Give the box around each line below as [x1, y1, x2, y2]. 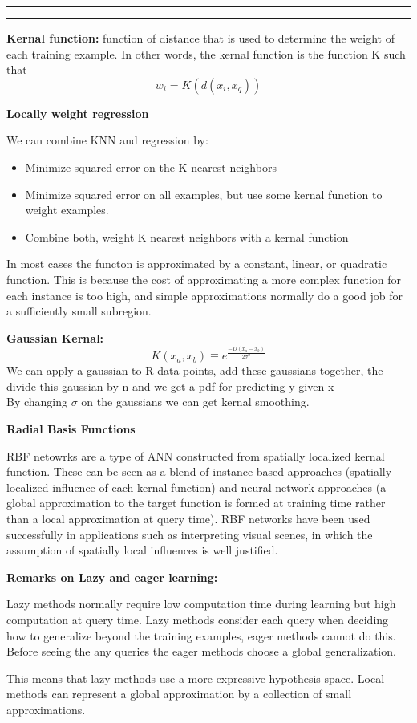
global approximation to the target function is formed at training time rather [6, 494, 386, 511]
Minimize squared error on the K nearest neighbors [25, 158, 277, 175]
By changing [6, 393, 68, 410]
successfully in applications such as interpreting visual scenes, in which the [6, 526, 373, 542]
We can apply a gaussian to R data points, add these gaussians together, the [6, 362, 383, 379]
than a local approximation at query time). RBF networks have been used [6, 510, 370, 526]
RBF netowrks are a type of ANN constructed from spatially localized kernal [6, 447, 385, 464]
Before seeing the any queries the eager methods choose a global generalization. [6, 643, 396, 660]
